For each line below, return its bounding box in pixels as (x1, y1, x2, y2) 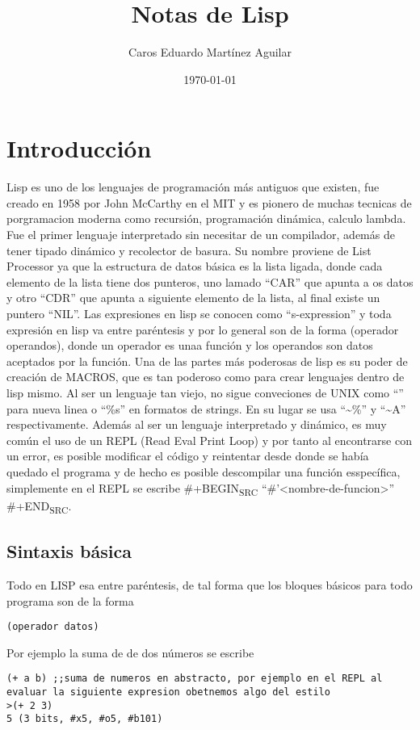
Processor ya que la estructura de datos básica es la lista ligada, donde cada (6, 258, 383, 275)
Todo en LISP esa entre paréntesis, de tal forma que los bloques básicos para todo (6, 576, 413, 593)
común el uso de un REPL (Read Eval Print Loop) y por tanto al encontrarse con (6, 431, 412, 448)
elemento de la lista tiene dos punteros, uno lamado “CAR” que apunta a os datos (6, 273, 414, 290)
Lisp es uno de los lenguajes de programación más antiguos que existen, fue (6, 178, 380, 195)
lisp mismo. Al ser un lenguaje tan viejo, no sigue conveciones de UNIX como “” (6, 384, 404, 401)
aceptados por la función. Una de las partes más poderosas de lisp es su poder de (6, 352, 408, 369)
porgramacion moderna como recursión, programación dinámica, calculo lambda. (6, 210, 406, 227)
